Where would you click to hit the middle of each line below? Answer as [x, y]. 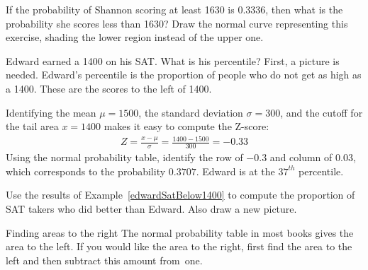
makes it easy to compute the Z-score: [186, 126]
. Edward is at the [235, 171]
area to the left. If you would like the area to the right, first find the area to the [179, 246]
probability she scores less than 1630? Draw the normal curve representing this [177, 23]
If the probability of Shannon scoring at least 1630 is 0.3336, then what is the [174, 9]
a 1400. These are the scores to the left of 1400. [109, 88]
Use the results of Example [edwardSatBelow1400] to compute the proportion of [180, 195]
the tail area [32, 126]
